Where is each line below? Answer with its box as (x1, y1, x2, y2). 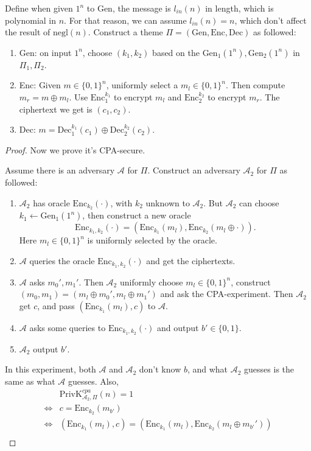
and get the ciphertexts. (146, 254, 236, 267)
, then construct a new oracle (82, 209, 191, 222)
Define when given (5, 2, 73, 14)
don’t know (139, 363, 181, 376)
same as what (5, 375, 55, 388)
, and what (187, 363, 228, 376)
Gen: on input (19, 46, 72, 58)
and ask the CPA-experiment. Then (160, 287, 293, 300)
